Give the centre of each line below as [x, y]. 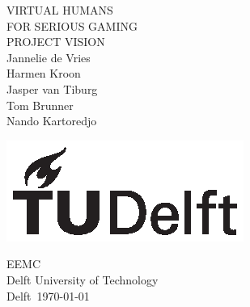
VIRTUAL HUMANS [60, 10]
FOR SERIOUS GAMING [72, 25]
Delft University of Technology [83, 279]
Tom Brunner [40, 105]
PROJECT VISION [56, 42]
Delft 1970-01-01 [48, 295]
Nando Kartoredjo [52, 121]
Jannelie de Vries [49, 57]
